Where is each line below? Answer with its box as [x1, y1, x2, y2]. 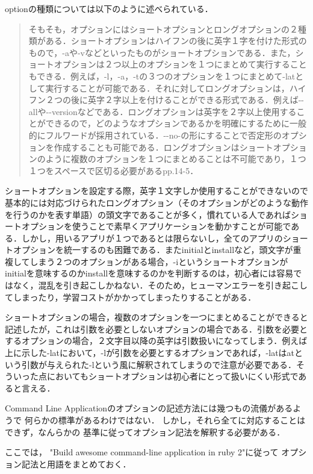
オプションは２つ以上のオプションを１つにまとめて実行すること [54, 58, 307, 70]
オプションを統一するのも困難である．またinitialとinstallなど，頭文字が [13, 243, 293, 256]
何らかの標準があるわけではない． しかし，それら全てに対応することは [24, 414, 306, 426]
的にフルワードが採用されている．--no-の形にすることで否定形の [28, 128, 282, 141]
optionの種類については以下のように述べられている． [5, 2, 213, 14]
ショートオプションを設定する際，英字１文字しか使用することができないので [5, 184, 308, 197]
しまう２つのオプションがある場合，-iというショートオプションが [29, 255, 288, 267]
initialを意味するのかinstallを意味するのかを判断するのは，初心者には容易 [5, 267, 294, 279]
